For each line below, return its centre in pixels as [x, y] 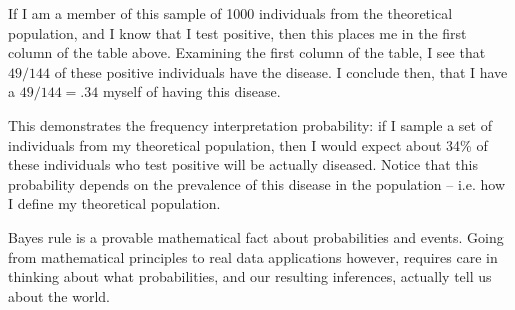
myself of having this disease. [191, 91]
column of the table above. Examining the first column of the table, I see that [247, 52]
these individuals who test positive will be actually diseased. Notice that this [243, 164]
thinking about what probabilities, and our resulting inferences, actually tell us [250, 276]
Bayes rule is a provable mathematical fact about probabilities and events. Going [256, 236]
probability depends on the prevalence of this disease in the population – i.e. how [257, 183]
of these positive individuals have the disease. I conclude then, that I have [281, 71]
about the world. [59, 295]
